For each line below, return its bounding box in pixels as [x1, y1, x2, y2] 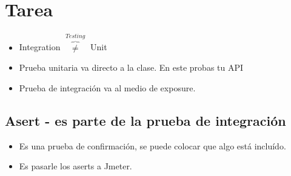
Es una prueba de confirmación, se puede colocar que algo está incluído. [19, 139, 286, 152]
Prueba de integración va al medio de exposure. [19, 81, 196, 94]
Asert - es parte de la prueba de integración [5, 111, 286, 129]
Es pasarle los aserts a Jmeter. [19, 160, 132, 172]
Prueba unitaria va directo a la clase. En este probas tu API [19, 61, 244, 74]
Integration [19, 41, 61, 53]
